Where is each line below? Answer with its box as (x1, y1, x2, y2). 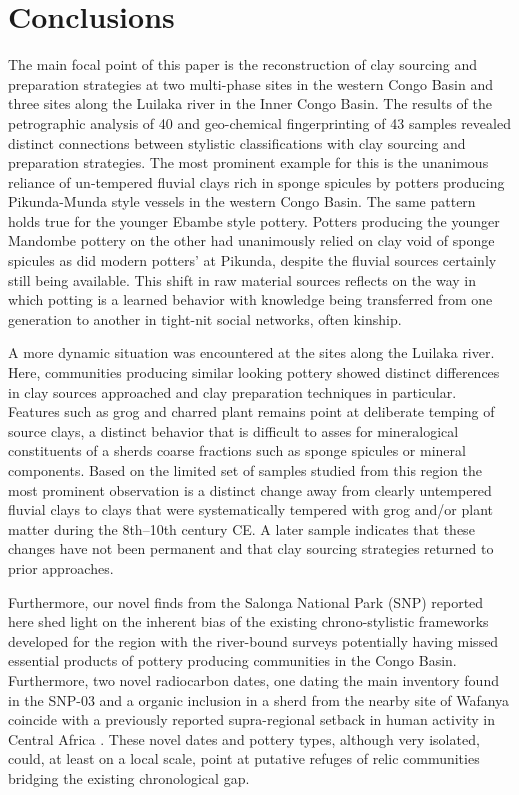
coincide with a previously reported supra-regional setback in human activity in (8, 709, 495, 730)
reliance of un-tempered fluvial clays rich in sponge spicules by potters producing (8, 171, 505, 192)
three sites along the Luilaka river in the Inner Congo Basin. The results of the (8, 93, 492, 114)
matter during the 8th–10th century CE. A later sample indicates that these (8, 518, 475, 539)
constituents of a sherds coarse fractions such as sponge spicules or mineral (8, 440, 466, 461)
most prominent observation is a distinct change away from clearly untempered (8, 479, 492, 500)
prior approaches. (8, 557, 114, 578)
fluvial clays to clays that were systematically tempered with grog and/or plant (8, 499, 494, 520)
